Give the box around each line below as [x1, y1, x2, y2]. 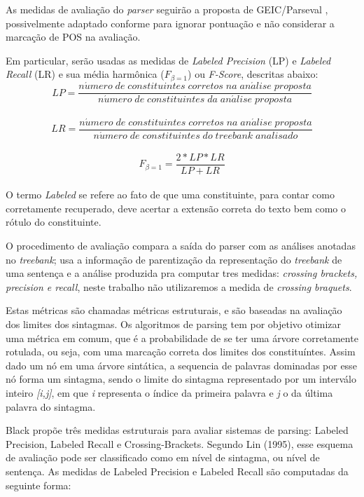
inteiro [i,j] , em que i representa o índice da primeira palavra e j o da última [6, 385, 333, 400]
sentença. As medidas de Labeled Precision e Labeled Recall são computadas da [6, 463, 349, 478]
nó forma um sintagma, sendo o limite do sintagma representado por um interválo [6, 372, 356, 386]
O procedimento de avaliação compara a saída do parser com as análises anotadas [6, 238, 356, 253]
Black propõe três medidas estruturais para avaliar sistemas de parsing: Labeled [6, 423, 349, 437]
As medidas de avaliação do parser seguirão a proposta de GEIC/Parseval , [6, 2, 328, 16]
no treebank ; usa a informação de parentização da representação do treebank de [6, 252, 342, 266]
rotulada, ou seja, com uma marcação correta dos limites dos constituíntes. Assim [6, 344, 356, 359]
